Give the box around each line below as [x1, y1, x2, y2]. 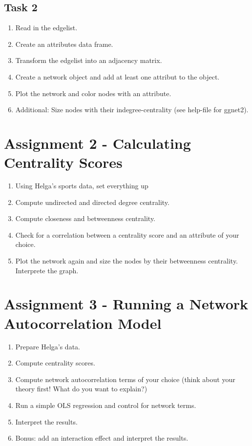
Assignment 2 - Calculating [4, 133, 191, 153]
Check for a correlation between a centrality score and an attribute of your [15, 229, 239, 240]
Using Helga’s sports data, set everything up [15, 181, 148, 191]
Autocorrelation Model [4, 313, 162, 333]
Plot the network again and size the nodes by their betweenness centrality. [15, 256, 238, 266]
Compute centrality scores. [15, 358, 95, 368]
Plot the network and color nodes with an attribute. [15, 88, 171, 98]
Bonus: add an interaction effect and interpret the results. [15, 433, 189, 443]
